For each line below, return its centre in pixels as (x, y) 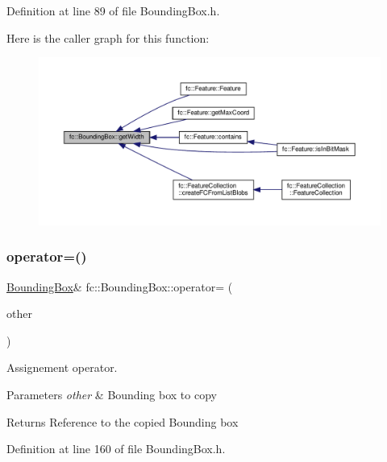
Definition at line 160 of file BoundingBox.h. (116, 449)
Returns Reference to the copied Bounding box (123, 421)
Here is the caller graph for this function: (108, 37)
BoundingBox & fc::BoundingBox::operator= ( (120, 286)
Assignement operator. (62, 367)
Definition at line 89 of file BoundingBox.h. (113, 10)
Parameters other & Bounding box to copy (112, 395)
